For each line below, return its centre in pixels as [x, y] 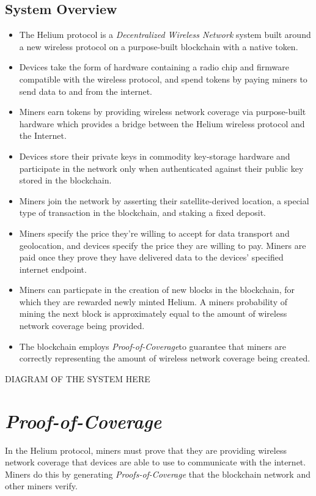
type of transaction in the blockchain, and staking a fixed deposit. [142, 213]
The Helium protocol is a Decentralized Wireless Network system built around [165, 35]
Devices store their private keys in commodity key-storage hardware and [155, 156]
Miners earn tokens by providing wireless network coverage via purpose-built [163, 112]
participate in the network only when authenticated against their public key [161, 168]
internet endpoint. [53, 269]
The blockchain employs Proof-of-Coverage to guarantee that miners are [153, 346]
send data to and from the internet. [86, 91]
